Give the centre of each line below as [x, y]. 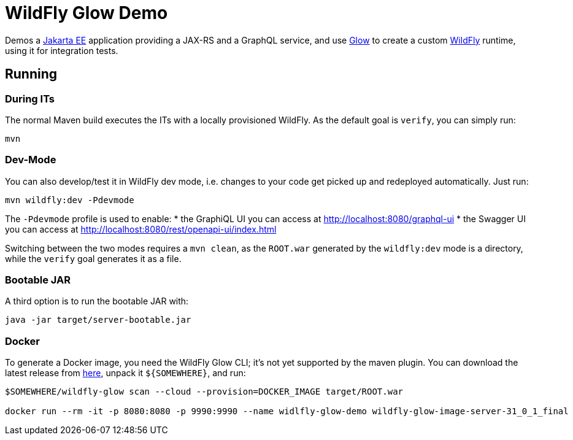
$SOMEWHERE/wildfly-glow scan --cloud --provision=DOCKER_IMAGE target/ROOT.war [204, 392]
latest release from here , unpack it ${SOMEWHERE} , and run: [125, 373]
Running [31, 74]
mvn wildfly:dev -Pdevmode [70, 200]
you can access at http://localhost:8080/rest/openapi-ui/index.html [141, 229]
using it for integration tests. [62, 50]
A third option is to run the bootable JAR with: [97, 301]
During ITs [30, 98]
